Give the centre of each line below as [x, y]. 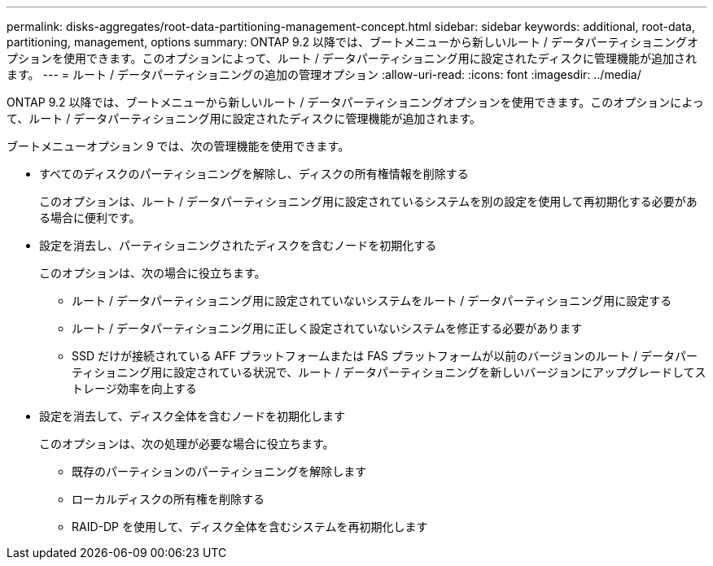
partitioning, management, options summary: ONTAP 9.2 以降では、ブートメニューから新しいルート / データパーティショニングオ [353, 42]
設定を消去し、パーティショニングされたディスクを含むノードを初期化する [238, 245]
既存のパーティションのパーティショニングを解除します [219, 471]
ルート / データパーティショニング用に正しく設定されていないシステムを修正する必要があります [327, 328]
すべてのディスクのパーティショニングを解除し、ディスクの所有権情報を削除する [254, 174]
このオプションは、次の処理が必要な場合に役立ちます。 [187, 444]
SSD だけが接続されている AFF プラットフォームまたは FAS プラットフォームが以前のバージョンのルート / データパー [385, 356]
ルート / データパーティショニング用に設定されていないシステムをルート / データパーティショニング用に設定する [372, 300]
